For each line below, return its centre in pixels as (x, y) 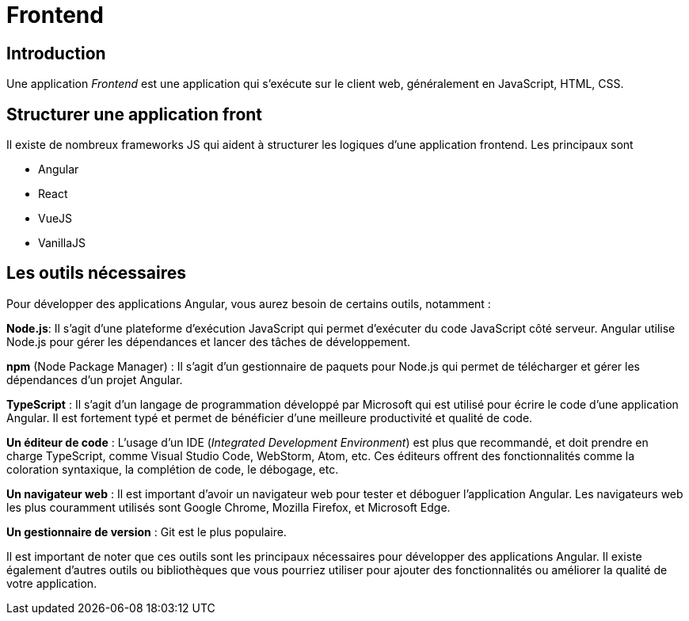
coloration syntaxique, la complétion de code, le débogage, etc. (173, 469)
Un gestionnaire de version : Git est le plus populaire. (147, 531)
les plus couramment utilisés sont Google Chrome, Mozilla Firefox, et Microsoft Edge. (228, 507)
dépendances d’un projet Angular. (95, 379)
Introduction (56, 53)
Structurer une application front (135, 114)
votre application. (52, 583)
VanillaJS (62, 243)
